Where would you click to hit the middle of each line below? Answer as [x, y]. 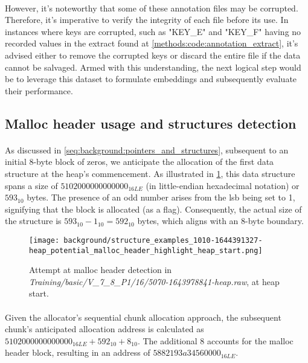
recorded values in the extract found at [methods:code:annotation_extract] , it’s [152, 43]
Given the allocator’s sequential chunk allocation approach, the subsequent [143, 317]
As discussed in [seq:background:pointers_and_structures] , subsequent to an [147, 149]
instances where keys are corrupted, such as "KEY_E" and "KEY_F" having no [153, 31]
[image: [44, 240]
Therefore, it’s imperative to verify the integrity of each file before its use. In [147, 20]
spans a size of [31, 185]
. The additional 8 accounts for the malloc [215, 340]
